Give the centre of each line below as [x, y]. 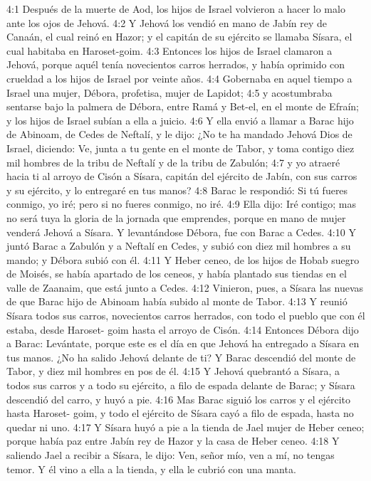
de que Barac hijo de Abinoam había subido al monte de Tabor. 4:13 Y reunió [177, 301]
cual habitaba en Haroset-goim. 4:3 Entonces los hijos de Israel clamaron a [169, 50]
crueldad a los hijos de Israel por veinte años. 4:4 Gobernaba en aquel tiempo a [179, 78]
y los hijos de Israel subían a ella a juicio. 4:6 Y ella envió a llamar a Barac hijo [180, 120]
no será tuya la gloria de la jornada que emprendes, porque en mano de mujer [176, 217]
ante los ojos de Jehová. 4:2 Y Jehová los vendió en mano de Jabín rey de [167, 22]
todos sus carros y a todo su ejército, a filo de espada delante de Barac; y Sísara [181, 385]
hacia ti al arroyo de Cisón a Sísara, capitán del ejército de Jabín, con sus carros [182, 176]
